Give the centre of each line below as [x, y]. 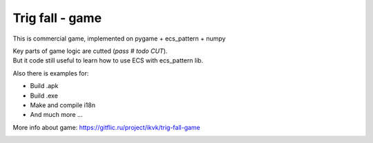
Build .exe [44, 96]
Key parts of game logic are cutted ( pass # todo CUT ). [90, 51]
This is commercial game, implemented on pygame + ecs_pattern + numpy [119, 38]
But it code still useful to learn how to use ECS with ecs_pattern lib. [108, 60]
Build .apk [44, 86]
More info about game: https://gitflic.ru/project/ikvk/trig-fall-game [106, 127]
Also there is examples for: [51, 73]
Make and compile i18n [63, 105]
